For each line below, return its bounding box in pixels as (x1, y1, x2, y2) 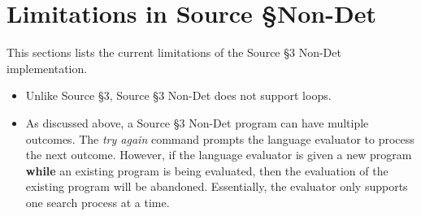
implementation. (7, 59, 88, 76)
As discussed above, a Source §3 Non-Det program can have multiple (25, 114, 369, 131)
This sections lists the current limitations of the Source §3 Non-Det (7, 44, 341, 61)
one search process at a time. (25, 193, 170, 210)
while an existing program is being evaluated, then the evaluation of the (25, 162, 388, 179)
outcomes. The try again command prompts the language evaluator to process (25, 130, 414, 147)
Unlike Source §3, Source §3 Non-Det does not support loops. (25, 87, 332, 104)
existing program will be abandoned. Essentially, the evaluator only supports (25, 178, 408, 195)
